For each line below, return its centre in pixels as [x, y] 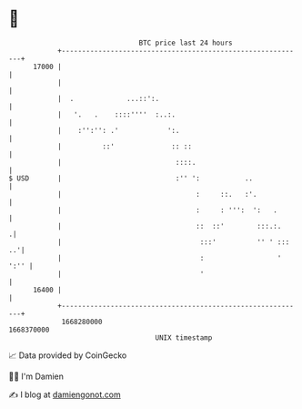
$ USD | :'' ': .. [131, 178]
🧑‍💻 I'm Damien [36, 376]
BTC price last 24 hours [186, 43]
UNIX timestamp [184, 337]
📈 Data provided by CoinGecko [68, 355]
